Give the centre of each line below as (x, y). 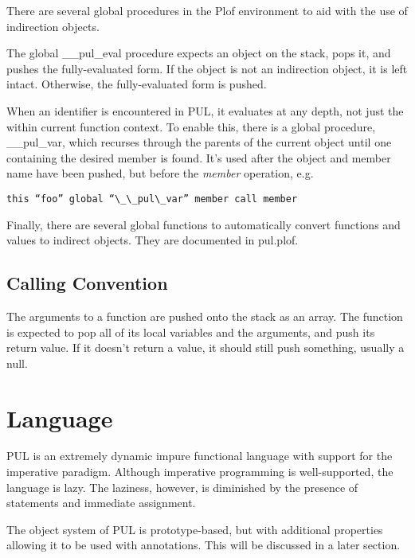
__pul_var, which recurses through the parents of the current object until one (199, 142)
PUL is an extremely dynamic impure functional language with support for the (200, 456)
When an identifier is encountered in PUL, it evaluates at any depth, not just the (205, 110)
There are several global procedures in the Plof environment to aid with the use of (207, 10)
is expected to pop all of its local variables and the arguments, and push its (191, 332)
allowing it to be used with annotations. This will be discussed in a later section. (204, 545)
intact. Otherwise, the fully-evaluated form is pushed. (137, 84)
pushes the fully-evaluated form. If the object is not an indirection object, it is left (207, 68)
